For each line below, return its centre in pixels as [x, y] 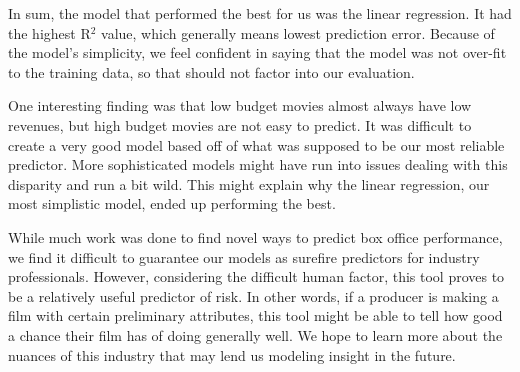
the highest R [49, 32]
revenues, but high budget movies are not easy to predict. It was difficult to [240, 124]
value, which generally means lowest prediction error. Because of [298, 32]
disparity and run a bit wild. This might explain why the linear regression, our [249, 183]
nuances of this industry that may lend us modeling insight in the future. [232, 354]
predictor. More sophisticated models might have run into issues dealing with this [258, 164]
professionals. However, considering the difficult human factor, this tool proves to [256, 276]
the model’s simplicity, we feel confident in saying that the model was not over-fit [257, 52]
